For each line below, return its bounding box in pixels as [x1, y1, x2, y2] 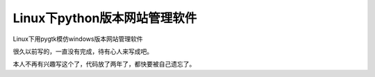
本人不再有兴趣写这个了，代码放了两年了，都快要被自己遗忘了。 [12, 60, 196, 69]
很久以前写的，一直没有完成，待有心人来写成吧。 [12, 47, 153, 55]
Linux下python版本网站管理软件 [12, 10, 197, 26]
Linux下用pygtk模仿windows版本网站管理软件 [12, 35, 143, 43]
